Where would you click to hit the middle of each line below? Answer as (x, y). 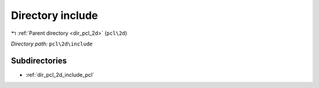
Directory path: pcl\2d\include (52, 44)
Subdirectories (39, 61)
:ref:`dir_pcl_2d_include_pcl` (60, 74)
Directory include (55, 15)
